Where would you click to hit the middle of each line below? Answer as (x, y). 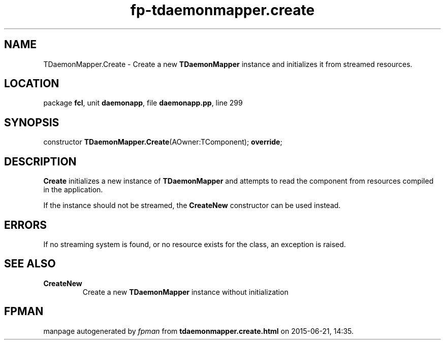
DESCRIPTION (40, 161)
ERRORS (26, 225)
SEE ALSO (30, 264)
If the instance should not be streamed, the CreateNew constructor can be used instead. (192, 205)
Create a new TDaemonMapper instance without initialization (185, 292)
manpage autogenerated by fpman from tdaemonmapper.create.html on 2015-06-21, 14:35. (199, 331)
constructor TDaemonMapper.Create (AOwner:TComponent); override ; (163, 142)
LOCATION (32, 84)
